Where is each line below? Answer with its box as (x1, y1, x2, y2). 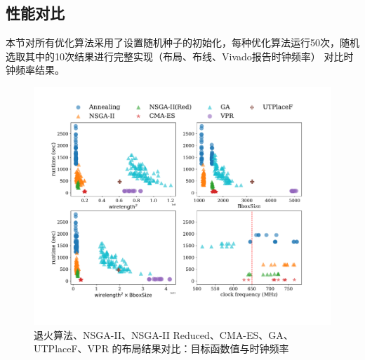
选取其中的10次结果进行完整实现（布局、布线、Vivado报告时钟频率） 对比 (6, 48, 344, 63)
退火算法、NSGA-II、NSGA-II (34, 327, 170, 342)
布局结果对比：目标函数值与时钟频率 (121, 341, 289, 356)
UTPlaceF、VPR (34, 341, 109, 356)
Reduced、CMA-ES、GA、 (173, 327, 293, 342)
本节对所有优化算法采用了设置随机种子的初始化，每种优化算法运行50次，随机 (6, 35, 359, 50)
